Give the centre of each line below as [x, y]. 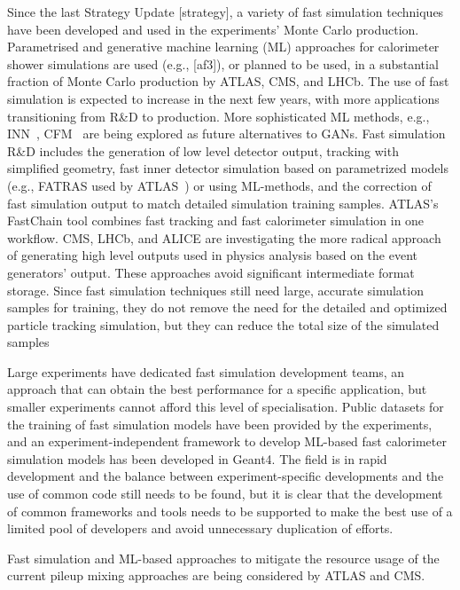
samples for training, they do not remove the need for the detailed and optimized [227, 307]
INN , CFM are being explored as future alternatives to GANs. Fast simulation [226, 134]
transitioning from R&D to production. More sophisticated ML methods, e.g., [218, 116]
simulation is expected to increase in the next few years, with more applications [223, 98]
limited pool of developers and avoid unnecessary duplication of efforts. [200, 528]
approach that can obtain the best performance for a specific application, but [217, 389]
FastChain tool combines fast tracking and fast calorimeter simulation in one [216, 220]
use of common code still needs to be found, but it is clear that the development [225, 494]
